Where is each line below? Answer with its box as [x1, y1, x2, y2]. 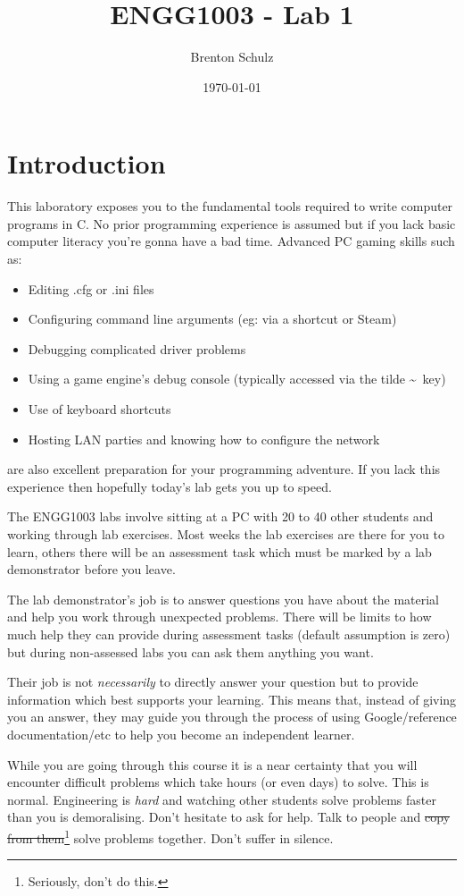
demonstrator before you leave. [7, 560, 176, 579]
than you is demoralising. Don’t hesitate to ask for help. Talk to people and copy [7, 807, 451, 826]
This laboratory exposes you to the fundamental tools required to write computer [7, 197, 453, 216]
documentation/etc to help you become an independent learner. [7, 724, 355, 743]
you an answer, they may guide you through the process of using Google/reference [7, 707, 457, 726]
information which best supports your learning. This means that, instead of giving [7, 689, 457, 708]
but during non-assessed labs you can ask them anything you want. [7, 642, 374, 661]
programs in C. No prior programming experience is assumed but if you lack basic [7, 214, 456, 232]
